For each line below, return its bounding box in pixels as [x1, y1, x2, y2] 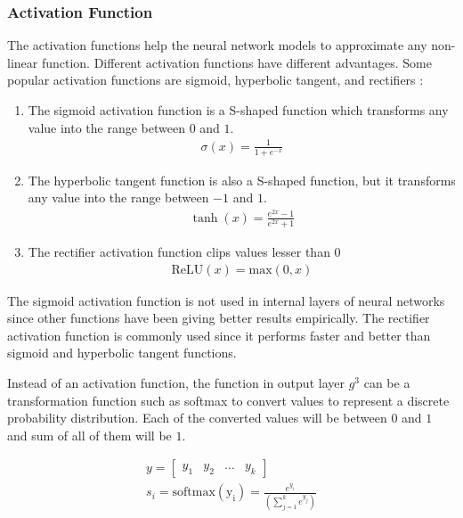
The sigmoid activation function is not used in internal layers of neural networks [7, 291, 445, 309]
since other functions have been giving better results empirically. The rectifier [7, 308, 430, 327]
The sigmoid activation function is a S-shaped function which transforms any [28, 101, 449, 119]
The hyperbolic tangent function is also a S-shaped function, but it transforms [28, 170, 456, 189]
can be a [363, 373, 410, 391]
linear [7, 53, 38, 71]
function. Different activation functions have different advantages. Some [41, 53, 432, 71]
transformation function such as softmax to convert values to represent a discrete [7, 391, 450, 409]
